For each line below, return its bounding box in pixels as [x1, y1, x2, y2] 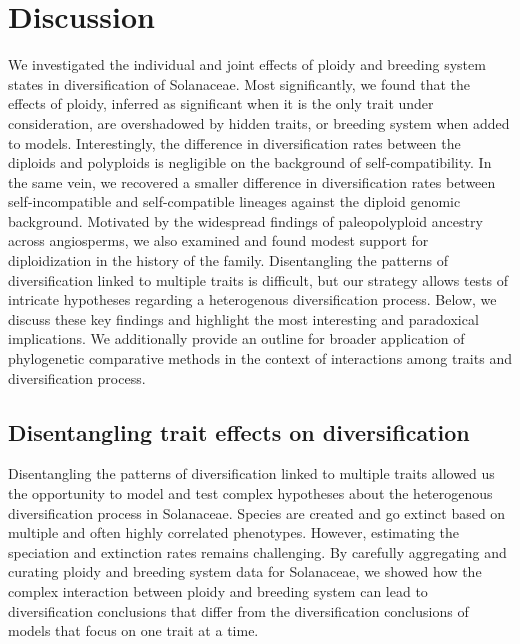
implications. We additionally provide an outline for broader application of [8, 328, 465, 349]
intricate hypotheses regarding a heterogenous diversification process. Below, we [8, 289, 497, 310]
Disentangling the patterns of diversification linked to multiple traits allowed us [8, 463, 495, 484]
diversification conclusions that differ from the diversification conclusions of [8, 600, 469, 621]
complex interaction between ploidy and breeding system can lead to [8, 580, 428, 601]
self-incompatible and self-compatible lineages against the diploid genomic [8, 191, 461, 212]
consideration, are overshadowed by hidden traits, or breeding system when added [8, 112, 510, 133]
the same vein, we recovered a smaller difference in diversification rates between [8, 171, 496, 192]
